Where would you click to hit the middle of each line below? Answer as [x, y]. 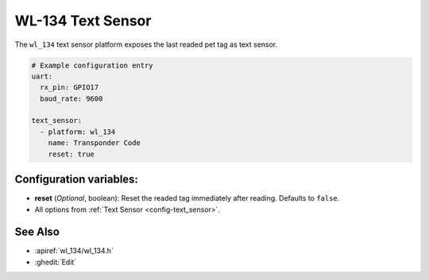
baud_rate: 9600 [71, 98]
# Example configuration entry [93, 65]
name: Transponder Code [94, 143]
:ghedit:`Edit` [56, 262]
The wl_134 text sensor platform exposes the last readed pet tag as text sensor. [146, 44]
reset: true [71, 154]
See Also [37, 232]
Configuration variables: [77, 180]
